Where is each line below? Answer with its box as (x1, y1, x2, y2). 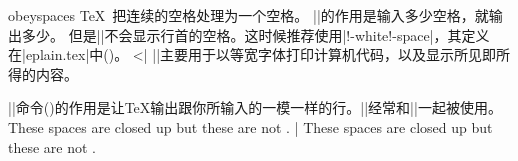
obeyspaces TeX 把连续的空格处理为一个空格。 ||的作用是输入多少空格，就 (8, 5, 489, 25)
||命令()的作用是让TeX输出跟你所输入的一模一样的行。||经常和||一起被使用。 (8, 97, 502, 118)
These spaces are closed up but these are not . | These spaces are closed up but (8, 116, 493, 137)
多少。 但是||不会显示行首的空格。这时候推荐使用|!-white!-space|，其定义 (21, 24, 490, 45)
